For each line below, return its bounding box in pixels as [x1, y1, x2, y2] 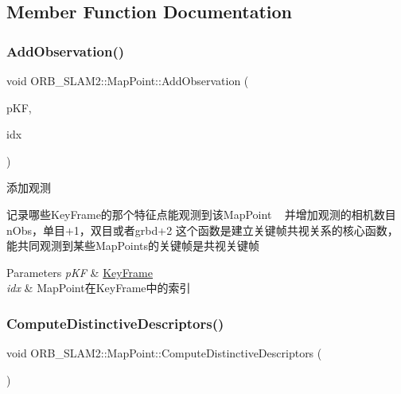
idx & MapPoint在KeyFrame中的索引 [6, 279, 191, 296]
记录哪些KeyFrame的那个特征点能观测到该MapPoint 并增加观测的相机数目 [6, 205, 396, 222]
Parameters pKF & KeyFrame [6, 263, 153, 280]
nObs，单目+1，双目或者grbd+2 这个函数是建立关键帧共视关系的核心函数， [6, 221, 399, 238]
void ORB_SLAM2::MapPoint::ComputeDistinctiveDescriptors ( [6, 345, 322, 361]
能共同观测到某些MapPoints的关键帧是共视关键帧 [6, 237, 260, 254]
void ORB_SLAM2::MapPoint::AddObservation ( [6, 72, 249, 88]
